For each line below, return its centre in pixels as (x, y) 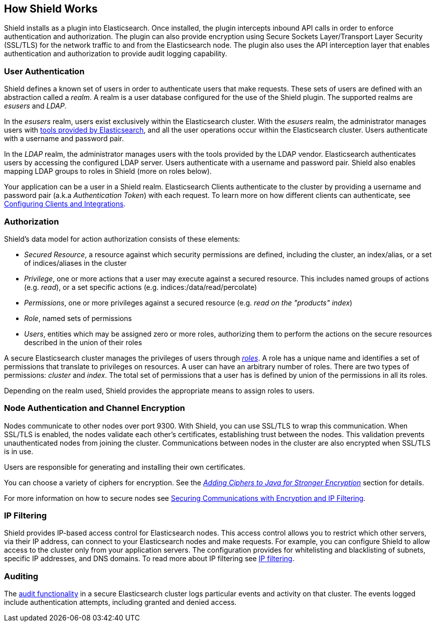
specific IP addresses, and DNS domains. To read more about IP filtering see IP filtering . (149, 559)
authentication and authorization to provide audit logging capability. (116, 54)
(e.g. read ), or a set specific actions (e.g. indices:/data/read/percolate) (141, 287)
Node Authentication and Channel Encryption (95, 408)
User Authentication (44, 71)
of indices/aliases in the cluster (76, 263)
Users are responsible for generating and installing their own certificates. (125, 467)
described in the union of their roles (83, 342)
